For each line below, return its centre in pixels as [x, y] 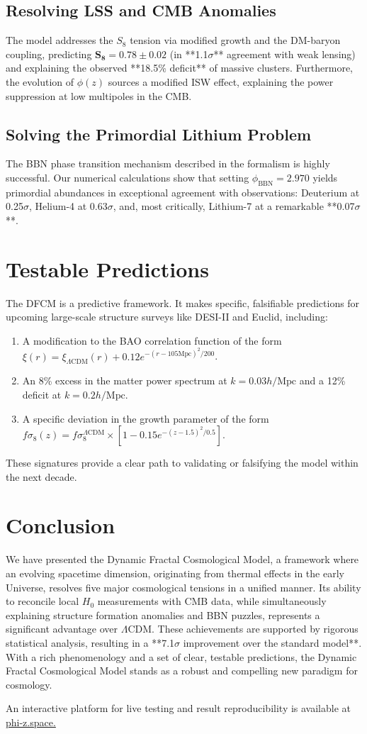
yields [325, 177]
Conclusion [61, 525]
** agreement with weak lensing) [284, 54]
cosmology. [29, 684]
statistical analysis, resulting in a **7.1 [90, 642]
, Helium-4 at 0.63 [68, 206]
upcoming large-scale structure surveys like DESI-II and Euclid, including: [167, 317]
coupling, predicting [49, 54]
